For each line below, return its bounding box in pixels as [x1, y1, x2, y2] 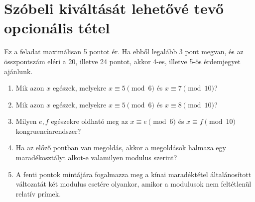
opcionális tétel [4, 17, 110, 38]
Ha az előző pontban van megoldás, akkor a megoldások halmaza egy [15, 142, 226, 153]
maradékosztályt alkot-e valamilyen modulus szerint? [15, 152, 177, 163]
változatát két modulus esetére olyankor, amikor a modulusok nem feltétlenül [15, 179, 252, 189]
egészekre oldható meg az [51, 116, 128, 126]
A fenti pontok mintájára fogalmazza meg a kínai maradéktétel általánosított [15, 169, 252, 179]
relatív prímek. [15, 188, 61, 199]
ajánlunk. [4, 66, 33, 76]
